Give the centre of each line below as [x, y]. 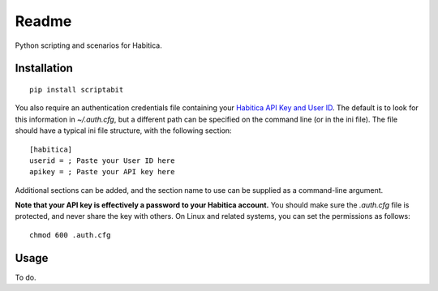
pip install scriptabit [77, 90]
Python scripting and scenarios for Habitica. [88, 45]
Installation [44, 68]
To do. [26, 277]
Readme [43, 21]
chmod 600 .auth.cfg [70, 235]
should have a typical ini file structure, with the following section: [123, 131]
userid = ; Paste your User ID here [102, 160]
